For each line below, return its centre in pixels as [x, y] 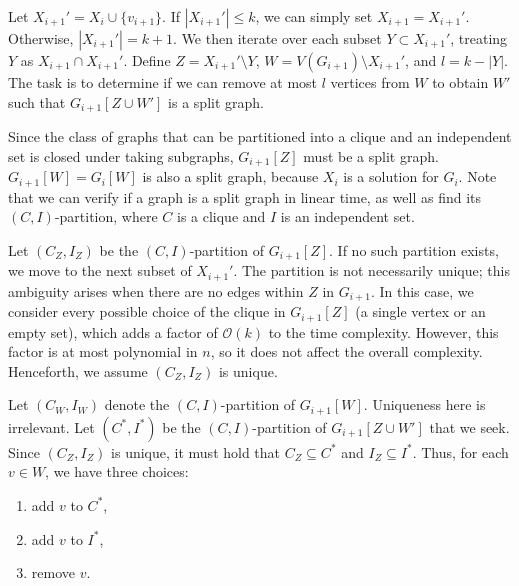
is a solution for [391, 176]
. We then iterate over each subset [277, 38]
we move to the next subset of [100, 270]
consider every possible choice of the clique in [147, 311]
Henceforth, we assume [78, 370]
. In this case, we [422, 290]
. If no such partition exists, [414, 249]
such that [37, 101]
